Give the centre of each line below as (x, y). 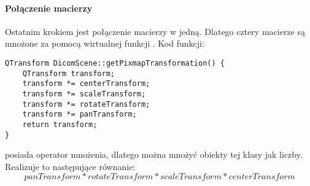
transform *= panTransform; (79, 114)
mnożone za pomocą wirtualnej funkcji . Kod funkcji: (105, 43)
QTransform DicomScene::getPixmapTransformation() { (115, 63)
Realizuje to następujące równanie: (70, 166)
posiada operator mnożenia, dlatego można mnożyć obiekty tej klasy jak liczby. (154, 154)
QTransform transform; (68, 73)
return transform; (60, 124)
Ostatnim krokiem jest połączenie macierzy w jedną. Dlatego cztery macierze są (155, 31)
